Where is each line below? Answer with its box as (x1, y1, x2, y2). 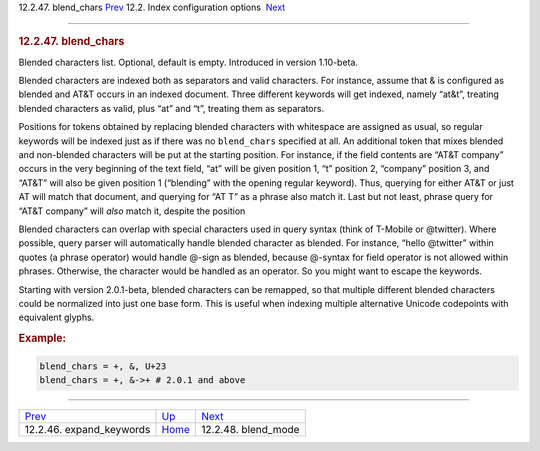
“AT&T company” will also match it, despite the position (18, 205, 246, 217)
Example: (18, 331, 67, 345)
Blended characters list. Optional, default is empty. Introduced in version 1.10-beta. (18, 56, 359, 68)
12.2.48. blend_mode (201, 422, 300, 436)
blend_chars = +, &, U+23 (39, 360, 167, 372)
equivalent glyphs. (18, 311, 95, 324)
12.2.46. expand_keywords (24, 422, 151, 436)
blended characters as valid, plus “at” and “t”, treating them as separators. (18, 102, 325, 114)
